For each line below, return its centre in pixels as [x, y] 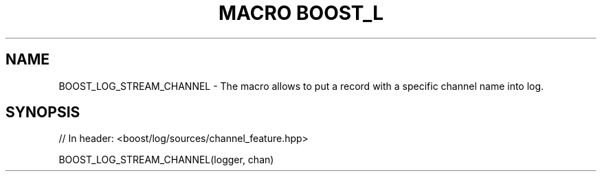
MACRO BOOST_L [301, 13]
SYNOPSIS [43, 113]
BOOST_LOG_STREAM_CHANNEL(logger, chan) [166, 160]
